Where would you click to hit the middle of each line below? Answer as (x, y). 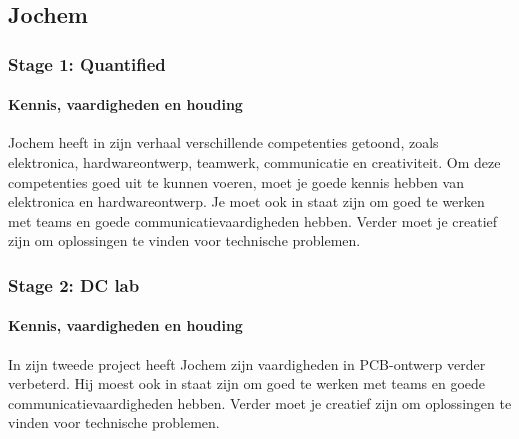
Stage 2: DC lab (74, 284)
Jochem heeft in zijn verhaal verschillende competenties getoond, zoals (223, 142)
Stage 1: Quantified (87, 63)
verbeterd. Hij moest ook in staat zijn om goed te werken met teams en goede (247, 383)
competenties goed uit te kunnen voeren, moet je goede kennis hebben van (236, 181)
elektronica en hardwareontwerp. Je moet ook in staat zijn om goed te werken (246, 201)
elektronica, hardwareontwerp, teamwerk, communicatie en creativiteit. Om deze (254, 162)
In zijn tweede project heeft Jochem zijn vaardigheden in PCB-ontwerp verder (247, 363)
